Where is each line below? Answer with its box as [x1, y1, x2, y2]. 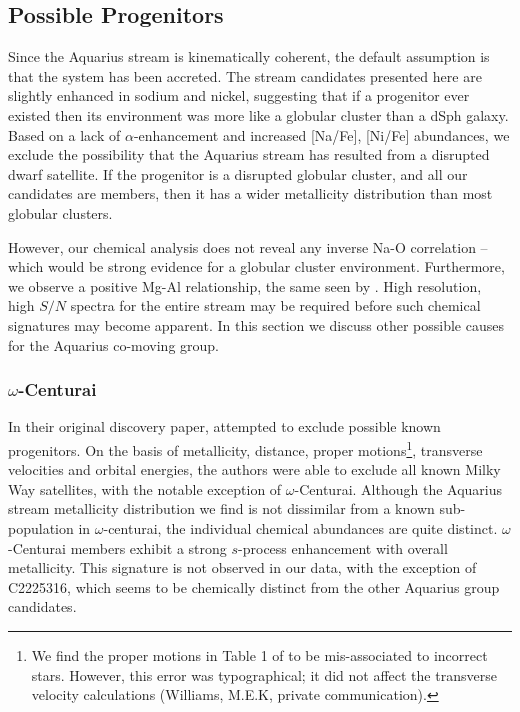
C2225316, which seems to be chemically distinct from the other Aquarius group [8, 576, 500, 597]
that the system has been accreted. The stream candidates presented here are [8, 65, 482, 86]
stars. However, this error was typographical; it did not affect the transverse [31, 664, 497, 685]
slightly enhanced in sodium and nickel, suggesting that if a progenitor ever [8, 85, 470, 106]
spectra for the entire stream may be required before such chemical [70, 295, 481, 316]
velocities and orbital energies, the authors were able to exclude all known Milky [8, 459, 501, 480]
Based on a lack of [8, 124, 121, 145]
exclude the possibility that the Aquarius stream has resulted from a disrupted [8, 144, 490, 165]
